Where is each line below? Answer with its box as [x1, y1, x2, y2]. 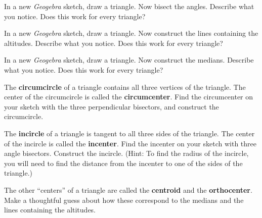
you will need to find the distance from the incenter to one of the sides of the [4, 157, 243, 168]
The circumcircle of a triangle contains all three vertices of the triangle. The [4, 81, 246, 92]
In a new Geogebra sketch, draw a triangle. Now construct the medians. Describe [4, 54, 254, 65]
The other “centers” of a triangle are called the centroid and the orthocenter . [4, 184, 252, 195]
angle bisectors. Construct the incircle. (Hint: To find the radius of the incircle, [4, 148, 249, 158]
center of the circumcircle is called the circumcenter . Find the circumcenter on [4, 91, 253, 102]
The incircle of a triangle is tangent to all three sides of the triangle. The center [4, 128, 255, 138]
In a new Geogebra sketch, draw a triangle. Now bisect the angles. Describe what [4, 1, 254, 11]
